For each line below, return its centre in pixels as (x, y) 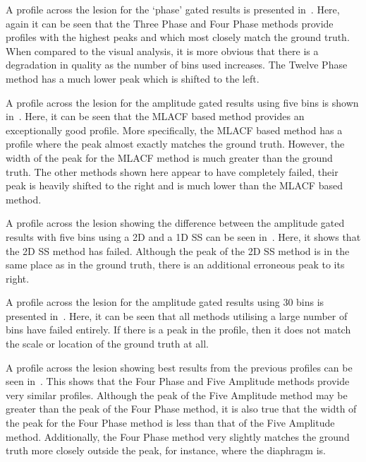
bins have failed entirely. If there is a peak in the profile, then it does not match (178, 330)
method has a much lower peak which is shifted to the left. (133, 78)
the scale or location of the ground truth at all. (107, 344)
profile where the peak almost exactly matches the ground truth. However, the (175, 144)
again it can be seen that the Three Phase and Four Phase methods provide (170, 23)
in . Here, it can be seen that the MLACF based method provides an (155, 116)
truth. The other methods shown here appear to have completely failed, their (172, 171)
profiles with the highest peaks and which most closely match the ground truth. (178, 37)
